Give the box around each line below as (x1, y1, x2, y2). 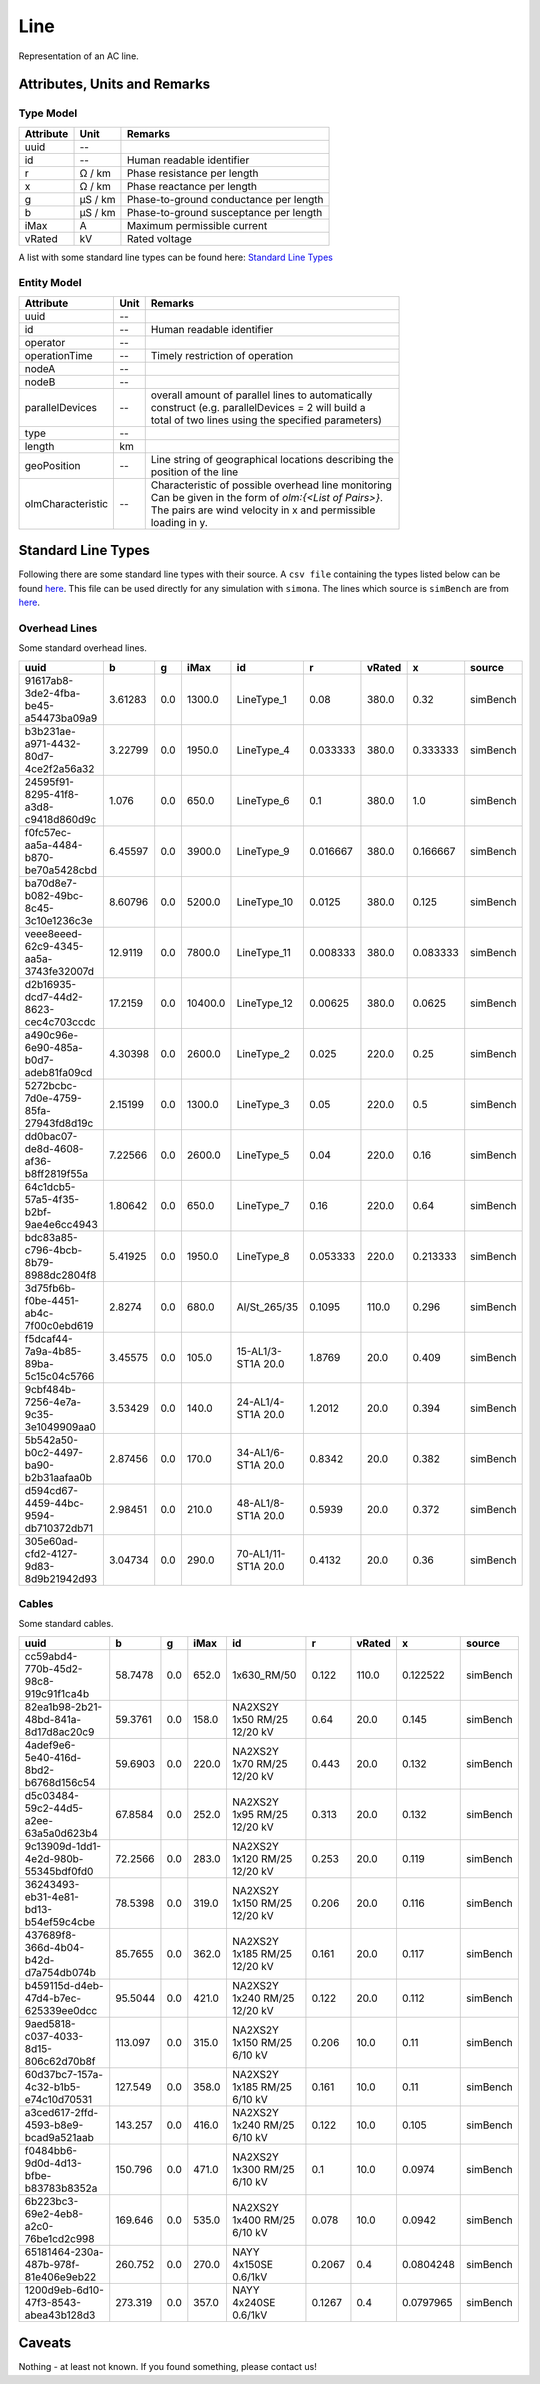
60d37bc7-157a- (24, 2067, 104, 2081)
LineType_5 (236, 1148, 290, 1162)
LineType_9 (236, 844, 290, 858)
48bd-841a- (24, 1712, 82, 1726)
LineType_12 (236, 996, 294, 1010)
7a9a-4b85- (24, 1344, 82, 1358)
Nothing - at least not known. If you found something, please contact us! (18, 2361, 317, 2373)
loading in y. (150, 515, 209, 529)
